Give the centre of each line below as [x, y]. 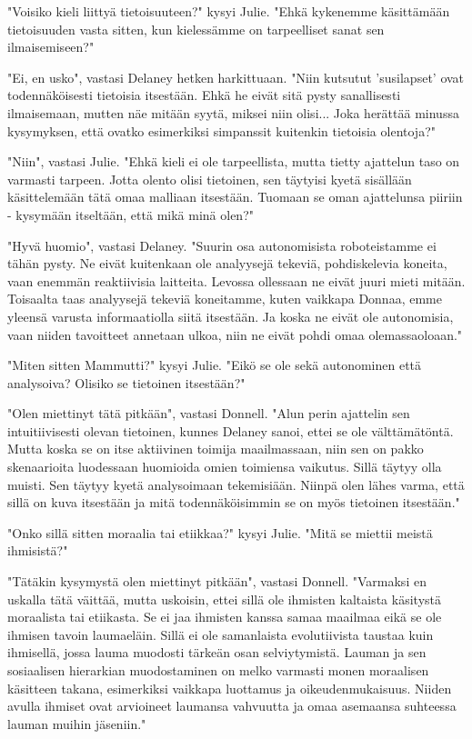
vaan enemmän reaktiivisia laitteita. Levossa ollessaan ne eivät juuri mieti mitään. [236, 280]
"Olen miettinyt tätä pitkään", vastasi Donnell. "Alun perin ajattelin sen [209, 413]
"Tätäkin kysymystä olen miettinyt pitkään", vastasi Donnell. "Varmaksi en [217, 581]
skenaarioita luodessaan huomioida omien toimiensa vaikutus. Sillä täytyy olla [225, 467]
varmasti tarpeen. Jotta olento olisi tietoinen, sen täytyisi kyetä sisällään [210, 179]
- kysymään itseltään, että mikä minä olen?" [131, 214]
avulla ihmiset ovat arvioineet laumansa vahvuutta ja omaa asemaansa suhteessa [232, 706]
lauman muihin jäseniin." [77, 723]
